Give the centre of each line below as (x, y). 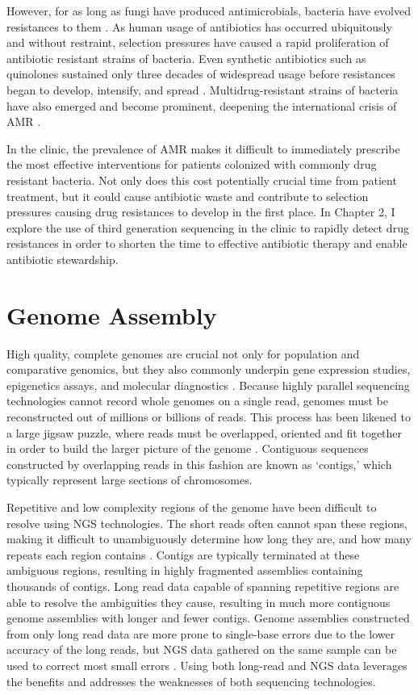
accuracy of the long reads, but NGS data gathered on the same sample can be (202, 649)
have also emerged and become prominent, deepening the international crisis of (202, 105)
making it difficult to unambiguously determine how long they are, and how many (209, 539)
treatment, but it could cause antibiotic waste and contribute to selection (188, 196)
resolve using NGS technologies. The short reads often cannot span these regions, (207, 523)
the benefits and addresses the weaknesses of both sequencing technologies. (191, 681)
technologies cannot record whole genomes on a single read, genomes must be (197, 401)
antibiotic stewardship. (63, 259)
